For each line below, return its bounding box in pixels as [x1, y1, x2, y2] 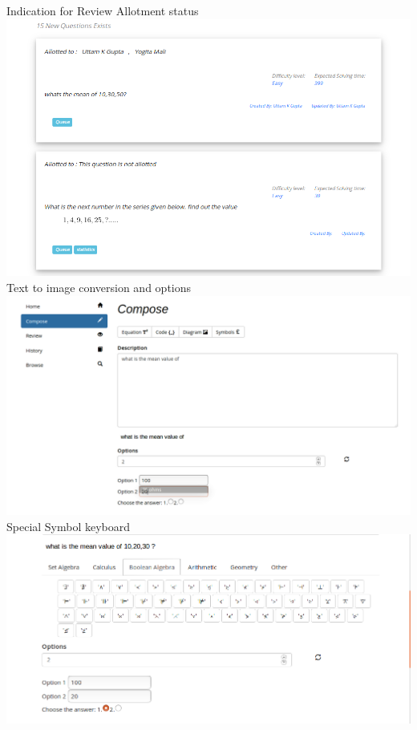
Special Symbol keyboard [6, 517, 131, 534]
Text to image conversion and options [6, 278, 192, 295]
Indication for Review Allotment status [6, 2, 199, 18]
